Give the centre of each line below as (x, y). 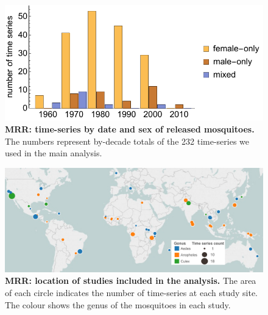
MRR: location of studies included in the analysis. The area (131, 281)
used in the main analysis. (54, 153)
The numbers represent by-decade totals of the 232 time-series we (127, 141)
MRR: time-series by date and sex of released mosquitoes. (130, 129)
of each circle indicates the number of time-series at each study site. (131, 293)
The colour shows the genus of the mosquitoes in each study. (118, 304)
